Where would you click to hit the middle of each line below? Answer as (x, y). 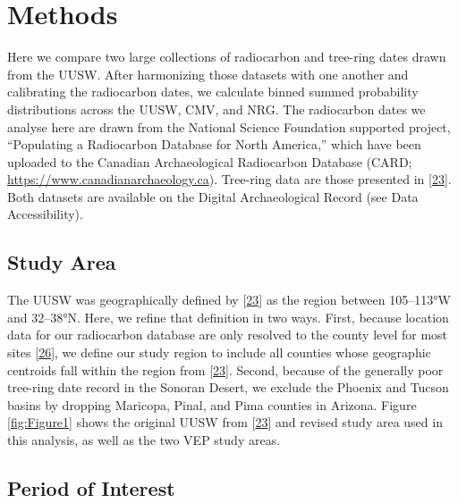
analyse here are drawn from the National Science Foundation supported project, (229, 126)
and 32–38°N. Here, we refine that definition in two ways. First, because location (228, 317)
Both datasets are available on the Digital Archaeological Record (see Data (213, 196)
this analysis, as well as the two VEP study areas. (144, 440)
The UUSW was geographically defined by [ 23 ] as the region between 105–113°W (229, 300)
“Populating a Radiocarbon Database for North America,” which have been (214, 144)
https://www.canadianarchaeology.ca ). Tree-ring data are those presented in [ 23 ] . (229, 179)
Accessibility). (45, 214)
